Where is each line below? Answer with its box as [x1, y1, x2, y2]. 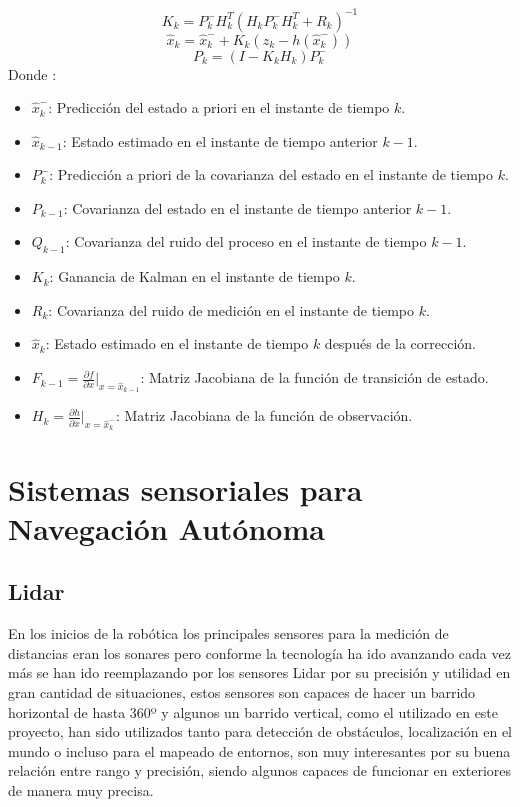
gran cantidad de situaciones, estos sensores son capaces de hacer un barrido [8, 682, 476, 702]
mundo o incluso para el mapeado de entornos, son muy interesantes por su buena [8, 740, 511, 761]
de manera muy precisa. [8, 779, 154, 800]
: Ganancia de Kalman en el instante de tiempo [49, 266, 340, 287]
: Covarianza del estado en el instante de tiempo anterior [63, 197, 412, 218]
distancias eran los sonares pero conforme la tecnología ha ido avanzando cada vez [8, 642, 511, 663]
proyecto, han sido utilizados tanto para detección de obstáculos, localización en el [8, 721, 512, 742]
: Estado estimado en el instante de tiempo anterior [62, 130, 378, 151]
